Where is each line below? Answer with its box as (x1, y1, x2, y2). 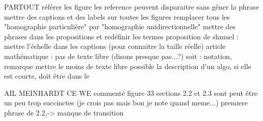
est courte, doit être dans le (4, 71, 90, 81)
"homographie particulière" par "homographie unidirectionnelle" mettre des (4, 21, 236, 32)
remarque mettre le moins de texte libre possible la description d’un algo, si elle (4, 60, 251, 71)
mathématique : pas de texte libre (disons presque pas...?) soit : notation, (4, 50, 232, 61)
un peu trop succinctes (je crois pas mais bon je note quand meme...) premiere (4, 97, 248, 108)
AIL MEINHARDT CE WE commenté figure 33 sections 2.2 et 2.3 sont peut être (4, 87, 257, 98)
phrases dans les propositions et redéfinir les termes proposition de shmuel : (4, 31, 239, 41)
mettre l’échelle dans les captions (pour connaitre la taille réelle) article (4, 41, 226, 51)
